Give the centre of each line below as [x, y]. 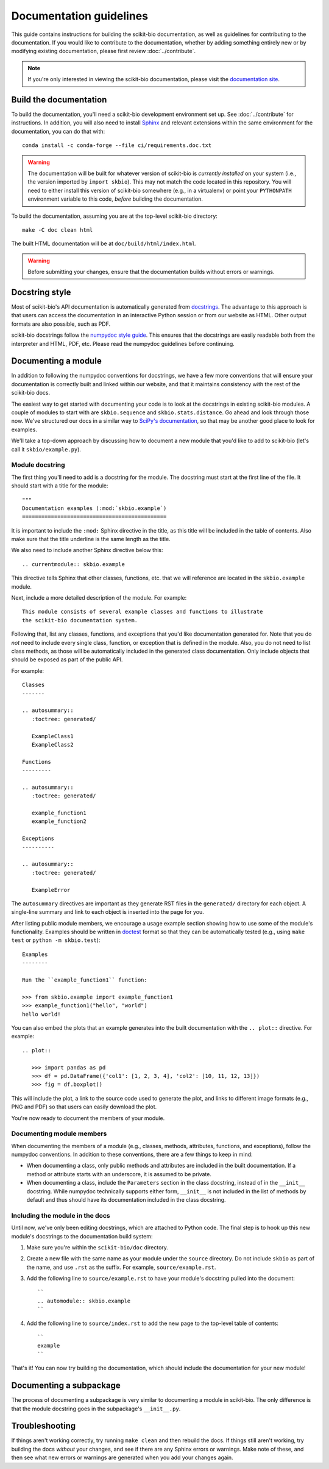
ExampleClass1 [52, 736]
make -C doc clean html [58, 230]
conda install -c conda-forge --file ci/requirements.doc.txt [117, 145]
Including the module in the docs [61, 1215]
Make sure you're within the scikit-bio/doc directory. [97, 1247]
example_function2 [59, 821]
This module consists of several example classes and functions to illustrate [143, 612]
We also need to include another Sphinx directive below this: [87, 550]
